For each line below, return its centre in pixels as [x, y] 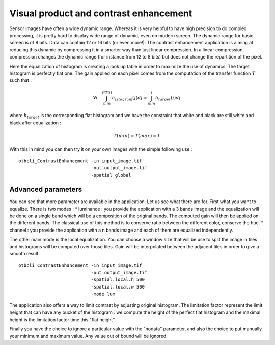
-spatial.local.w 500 [118, 287]
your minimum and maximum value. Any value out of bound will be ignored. [88, 336]
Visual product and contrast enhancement [101, 13]
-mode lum [103, 294]
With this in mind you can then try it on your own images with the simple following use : [101, 149]
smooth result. [25, 253]
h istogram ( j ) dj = [129, 98]
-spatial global [111, 175]
